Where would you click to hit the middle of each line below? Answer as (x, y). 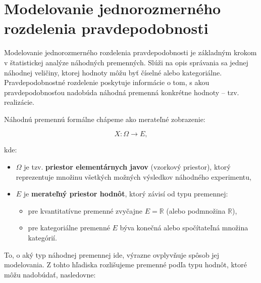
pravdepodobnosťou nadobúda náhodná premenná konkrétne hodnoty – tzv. (122, 92)
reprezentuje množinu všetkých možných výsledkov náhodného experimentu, (134, 176)
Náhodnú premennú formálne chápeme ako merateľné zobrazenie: (105, 119)
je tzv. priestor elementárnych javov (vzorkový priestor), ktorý (127, 167)
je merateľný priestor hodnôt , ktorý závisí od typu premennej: (126, 194)
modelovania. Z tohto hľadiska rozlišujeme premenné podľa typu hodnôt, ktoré (125, 265)
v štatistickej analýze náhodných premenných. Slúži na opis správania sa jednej (126, 62)
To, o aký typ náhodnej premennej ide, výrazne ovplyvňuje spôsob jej (112, 254)
